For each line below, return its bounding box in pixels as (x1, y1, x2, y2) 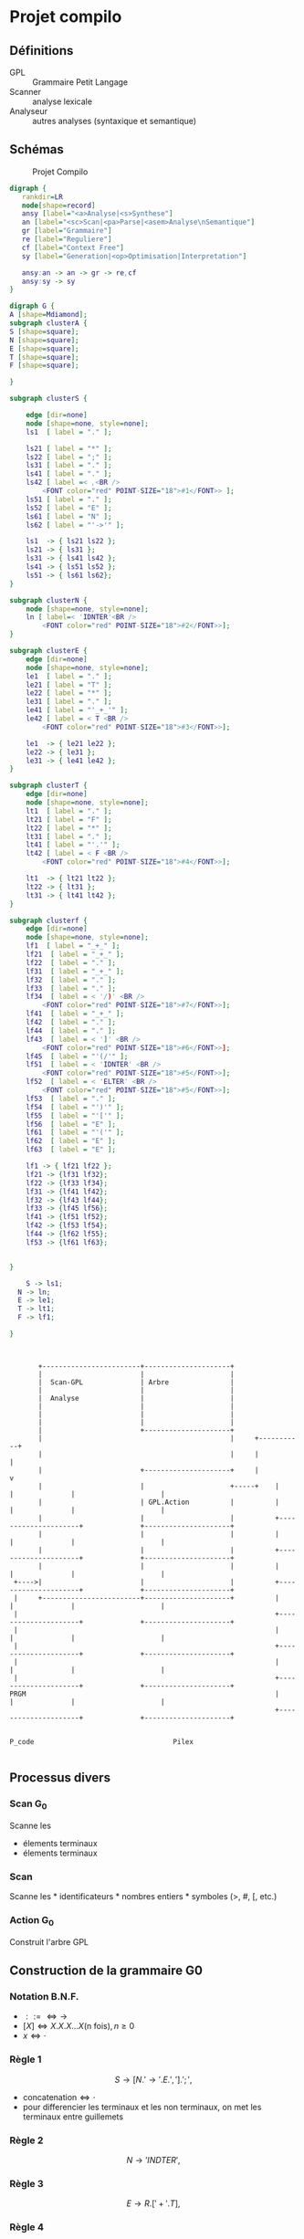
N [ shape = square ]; (9, 335, 79, 344)
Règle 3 (9, 2177, 44, 2190)
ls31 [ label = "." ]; (26, 461, 112, 470)
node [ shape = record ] (21, 201, 96, 210)
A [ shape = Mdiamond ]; (9, 310, 89, 320)
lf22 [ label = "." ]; (26, 958, 117, 967)
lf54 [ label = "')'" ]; (26, 1102, 125, 1111)
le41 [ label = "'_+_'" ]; (26, 706, 129, 715)
